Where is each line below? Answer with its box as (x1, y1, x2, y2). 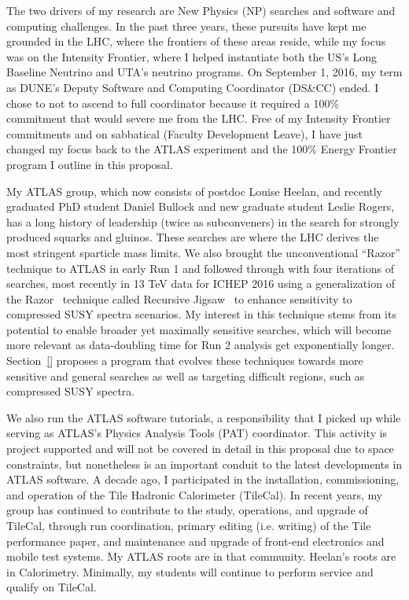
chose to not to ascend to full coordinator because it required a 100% (6, 94, 340, 111)
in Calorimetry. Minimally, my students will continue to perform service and (6, 563, 374, 580)
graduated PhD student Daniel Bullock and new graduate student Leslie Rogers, (6, 198, 395, 215)
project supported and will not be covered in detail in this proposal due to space (6, 440, 394, 457)
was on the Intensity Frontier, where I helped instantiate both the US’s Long (6, 48, 377, 64)
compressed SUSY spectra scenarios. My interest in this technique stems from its (6, 306, 396, 322)
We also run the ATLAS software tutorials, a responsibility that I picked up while (6, 409, 401, 425)
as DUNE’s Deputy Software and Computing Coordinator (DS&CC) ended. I (6, 79, 379, 95)
